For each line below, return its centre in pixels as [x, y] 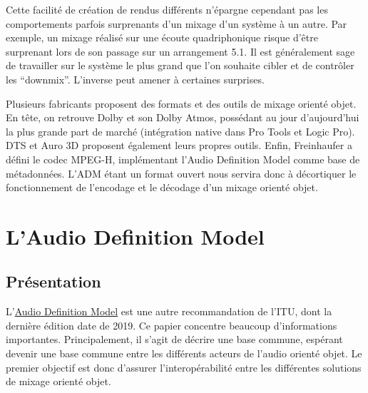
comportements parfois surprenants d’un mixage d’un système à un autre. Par [177, 23]
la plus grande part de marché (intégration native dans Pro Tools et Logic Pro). [180, 131]
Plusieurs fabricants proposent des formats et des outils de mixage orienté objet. [181, 103]
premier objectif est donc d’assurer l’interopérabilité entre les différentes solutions [184, 367]
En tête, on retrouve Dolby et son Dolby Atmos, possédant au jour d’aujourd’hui [183, 117]
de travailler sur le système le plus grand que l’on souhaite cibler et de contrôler [180, 65]
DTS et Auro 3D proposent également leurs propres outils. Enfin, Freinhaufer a [179, 145]
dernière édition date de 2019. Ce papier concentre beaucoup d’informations [172, 325]
